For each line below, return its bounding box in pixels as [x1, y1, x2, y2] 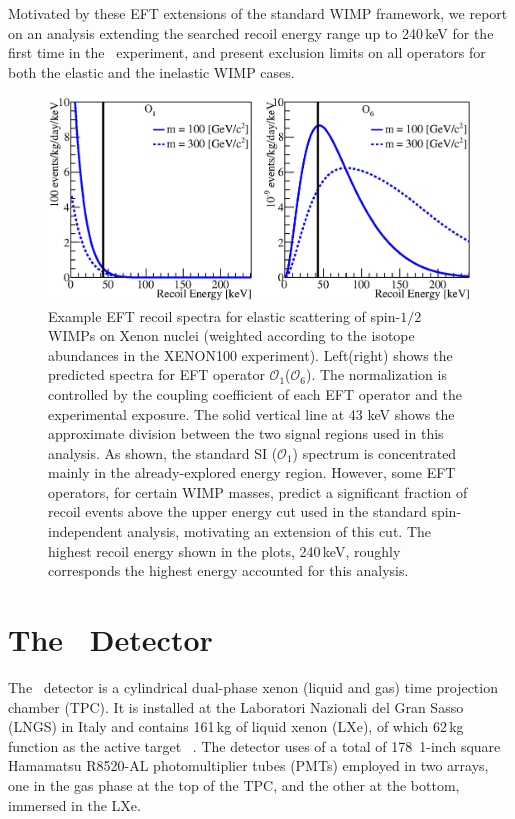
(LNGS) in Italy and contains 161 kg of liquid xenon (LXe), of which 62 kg [8, 716, 464, 737]
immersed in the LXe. [8, 794, 141, 815]
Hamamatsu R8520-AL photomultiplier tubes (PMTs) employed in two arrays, [8, 755, 489, 776]
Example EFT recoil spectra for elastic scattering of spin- [48, 305, 401, 326]
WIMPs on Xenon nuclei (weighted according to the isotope [48, 325, 415, 346]
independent [48, 521, 123, 542]
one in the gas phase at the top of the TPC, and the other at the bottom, [8, 774, 460, 795]
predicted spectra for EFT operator [48, 364, 265, 385]
